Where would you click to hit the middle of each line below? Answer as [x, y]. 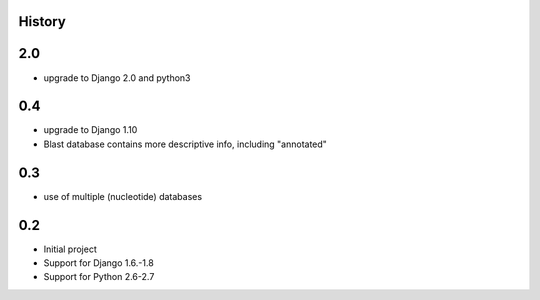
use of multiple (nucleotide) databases [123, 196]
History [42, 21]
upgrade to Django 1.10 [90, 130]
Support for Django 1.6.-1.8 [98, 263]
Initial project [70, 249]
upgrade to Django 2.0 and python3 [117, 77]
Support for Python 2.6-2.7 [99, 277]
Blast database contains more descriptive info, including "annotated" [185, 144]
